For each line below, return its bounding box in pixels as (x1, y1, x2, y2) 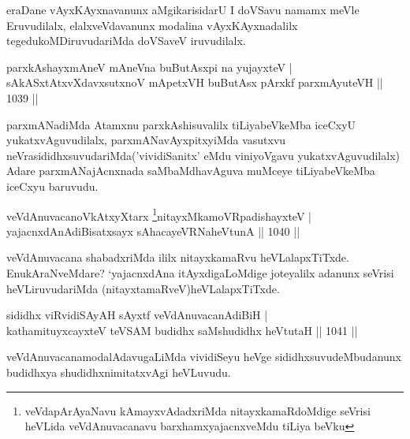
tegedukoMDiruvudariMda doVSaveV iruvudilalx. (6, 32, 246, 49)
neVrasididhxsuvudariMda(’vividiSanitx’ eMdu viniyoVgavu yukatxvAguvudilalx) (6, 147, 400, 163)
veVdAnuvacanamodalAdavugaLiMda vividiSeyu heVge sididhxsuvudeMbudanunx (6, 348, 401, 365)
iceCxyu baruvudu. (6, 177, 99, 194)
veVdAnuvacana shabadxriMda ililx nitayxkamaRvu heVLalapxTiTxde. (6, 249, 349, 266)
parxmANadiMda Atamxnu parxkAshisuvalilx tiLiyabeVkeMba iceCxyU (6, 116, 356, 132)
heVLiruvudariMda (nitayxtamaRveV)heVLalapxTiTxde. (6, 280, 280, 296)
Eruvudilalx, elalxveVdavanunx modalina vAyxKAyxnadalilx (6, 17, 298, 33)
